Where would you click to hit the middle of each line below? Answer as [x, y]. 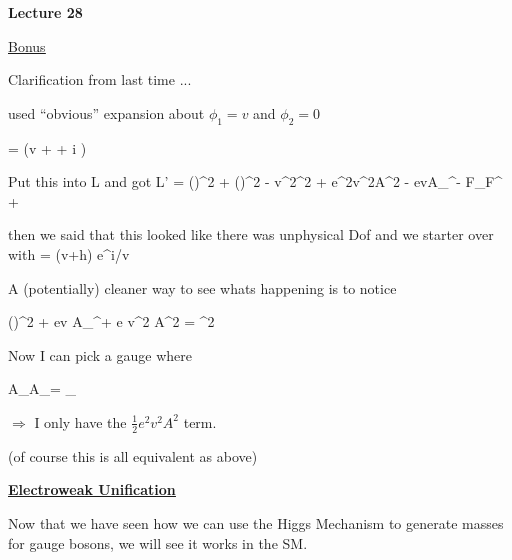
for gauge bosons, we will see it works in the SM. [158, 542]
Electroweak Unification [92, 489]
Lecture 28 [45, 12]
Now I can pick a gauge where [100, 354]
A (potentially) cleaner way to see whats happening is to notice [202, 287]
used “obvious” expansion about [106, 112]
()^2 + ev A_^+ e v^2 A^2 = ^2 [111, 321]
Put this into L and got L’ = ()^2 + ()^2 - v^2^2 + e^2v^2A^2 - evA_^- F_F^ [255, 181]
